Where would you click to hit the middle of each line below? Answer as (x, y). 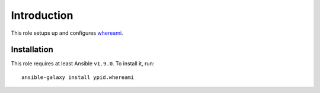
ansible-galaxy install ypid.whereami (78, 77)
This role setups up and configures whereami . (67, 33)
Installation (32, 50)
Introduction (42, 15)
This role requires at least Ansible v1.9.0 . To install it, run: (83, 64)
